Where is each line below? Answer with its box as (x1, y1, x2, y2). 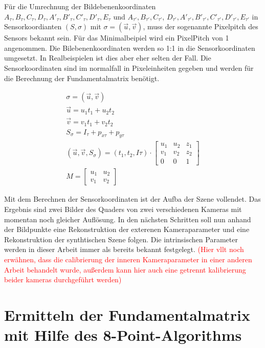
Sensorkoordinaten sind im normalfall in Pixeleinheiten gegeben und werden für (4, 62, 254, 73)
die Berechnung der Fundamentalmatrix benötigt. (4, 72, 160, 83)
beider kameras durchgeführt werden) (4, 274, 122, 285)
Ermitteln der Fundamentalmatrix (4, 304, 250, 325)
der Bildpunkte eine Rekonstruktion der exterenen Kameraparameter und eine (4, 224, 250, 235)
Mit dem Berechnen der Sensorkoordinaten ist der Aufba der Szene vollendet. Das (4, 194, 261, 204)
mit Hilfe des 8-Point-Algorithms (4, 324, 242, 345)
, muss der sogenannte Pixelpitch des (143, 21, 258, 32)
